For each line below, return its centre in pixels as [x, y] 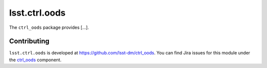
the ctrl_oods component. [35, 60]
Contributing [29, 41]
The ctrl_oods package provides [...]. [49, 27]
